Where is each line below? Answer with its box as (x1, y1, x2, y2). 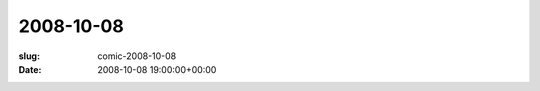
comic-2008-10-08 (97, 50, 177, 62)
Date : (18, 63, 42, 75)
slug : (18, 50, 40, 62)
